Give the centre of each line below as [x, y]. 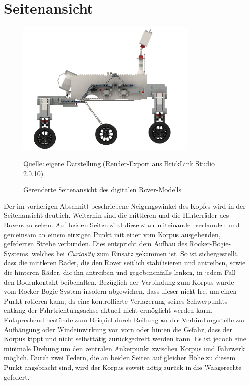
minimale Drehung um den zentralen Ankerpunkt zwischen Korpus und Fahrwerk [125, 348]
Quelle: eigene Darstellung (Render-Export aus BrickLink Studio [119, 164]
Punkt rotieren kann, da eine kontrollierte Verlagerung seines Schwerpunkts [116, 300]
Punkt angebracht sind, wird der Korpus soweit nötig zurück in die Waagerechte [123, 367]
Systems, [17, 253]
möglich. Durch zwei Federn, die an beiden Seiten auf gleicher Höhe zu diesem [120, 358]
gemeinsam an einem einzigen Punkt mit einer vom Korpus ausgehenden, [112, 234]
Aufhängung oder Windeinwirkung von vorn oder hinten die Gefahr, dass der [118, 329]
